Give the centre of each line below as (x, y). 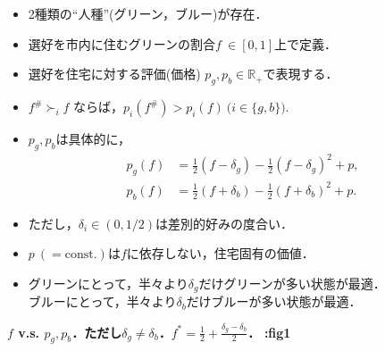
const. (81, 255)
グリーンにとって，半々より (108, 283)
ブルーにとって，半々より (102, 301)
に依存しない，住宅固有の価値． (220, 253)
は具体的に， (93, 139)
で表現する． (301, 74)
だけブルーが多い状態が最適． (274, 301)
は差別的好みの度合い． (224, 223)
